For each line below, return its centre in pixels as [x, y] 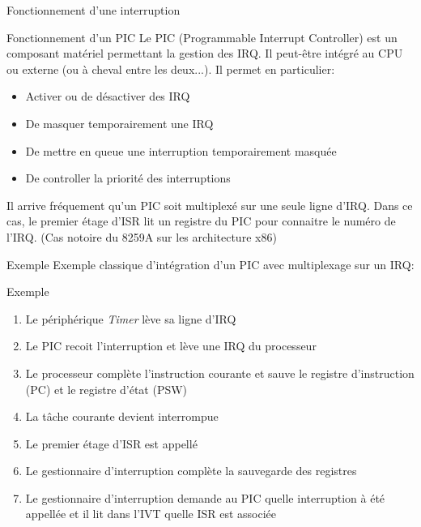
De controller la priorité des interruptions [128, 178]
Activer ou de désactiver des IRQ [108, 96]
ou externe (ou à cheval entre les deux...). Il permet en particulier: [171, 69]
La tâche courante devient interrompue [122, 416]
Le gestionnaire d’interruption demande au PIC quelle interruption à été [205, 497]
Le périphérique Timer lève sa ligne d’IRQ [131, 318]
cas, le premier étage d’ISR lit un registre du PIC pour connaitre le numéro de [201, 221]
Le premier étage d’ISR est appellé [111, 443]
